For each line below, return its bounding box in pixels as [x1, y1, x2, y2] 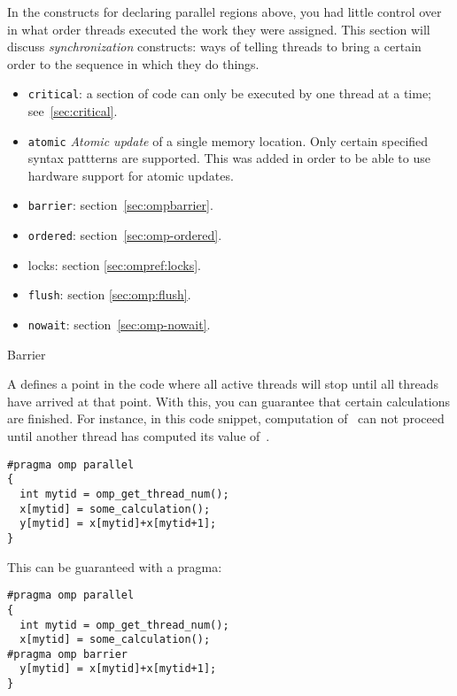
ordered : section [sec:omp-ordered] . [27, 226, 222, 244]
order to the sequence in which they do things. [7, 54, 259, 73]
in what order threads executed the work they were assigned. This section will [7, 19, 430, 38]
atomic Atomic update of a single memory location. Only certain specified [27, 131, 429, 150]
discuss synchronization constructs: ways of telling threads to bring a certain [7, 37, 422, 56]
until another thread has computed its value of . [7, 427, 270, 445]
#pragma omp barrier [7, 647, 128, 661]
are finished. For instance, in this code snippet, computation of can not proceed [7, 409, 445, 428]
